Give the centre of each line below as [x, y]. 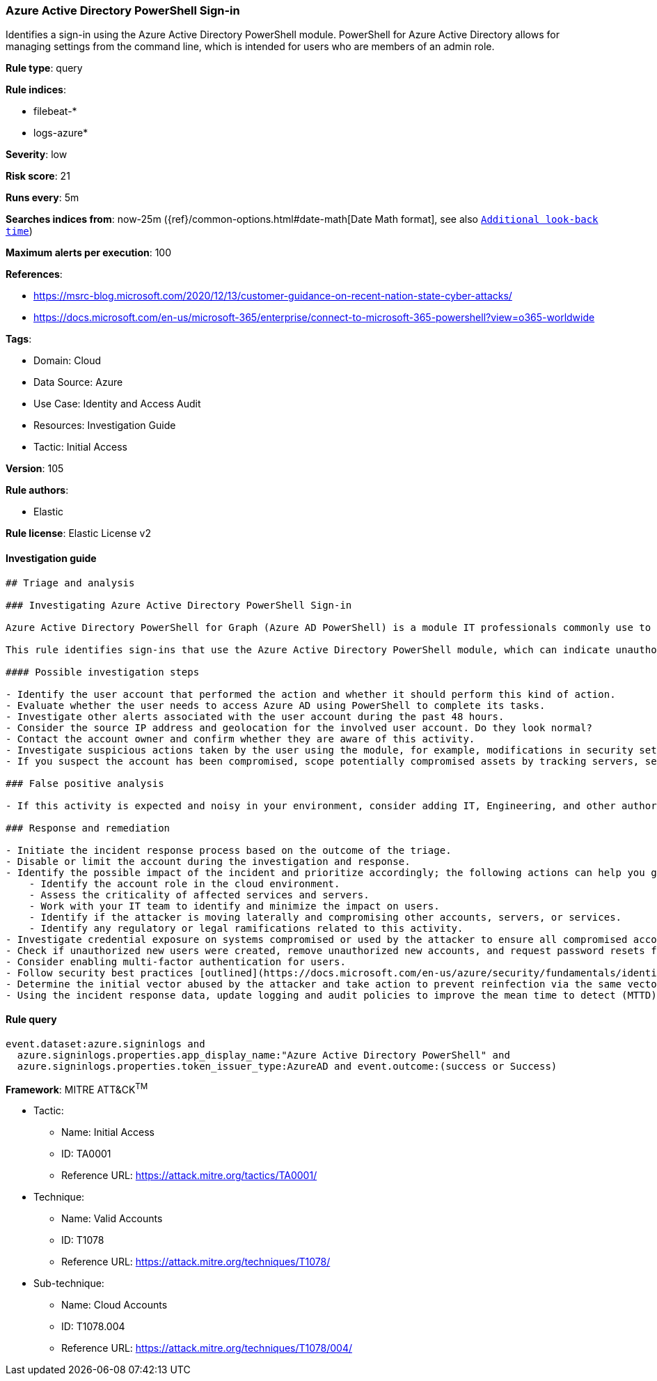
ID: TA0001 [86, 1154]
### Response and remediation [88, 828]
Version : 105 [35, 469]
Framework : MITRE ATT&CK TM [77, 1088]
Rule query [31, 1020]
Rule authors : [37, 490]
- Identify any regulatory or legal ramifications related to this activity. [246, 928]
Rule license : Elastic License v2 [78, 533]
